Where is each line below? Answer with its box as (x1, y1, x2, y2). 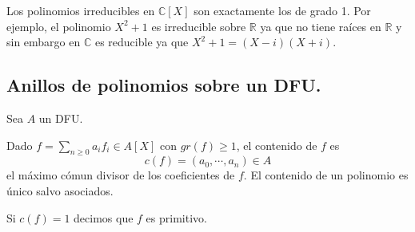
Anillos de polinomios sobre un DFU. (6, 73, 321, 97)
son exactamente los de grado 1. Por (194, 2, 371, 18)
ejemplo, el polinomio (6, 18, 111, 34)
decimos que (74, 209, 134, 226)
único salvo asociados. (6, 182, 114, 199)
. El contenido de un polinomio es (243, 167, 409, 183)
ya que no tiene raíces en (260, 18, 381, 34)
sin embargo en (6, 33, 81, 50)
